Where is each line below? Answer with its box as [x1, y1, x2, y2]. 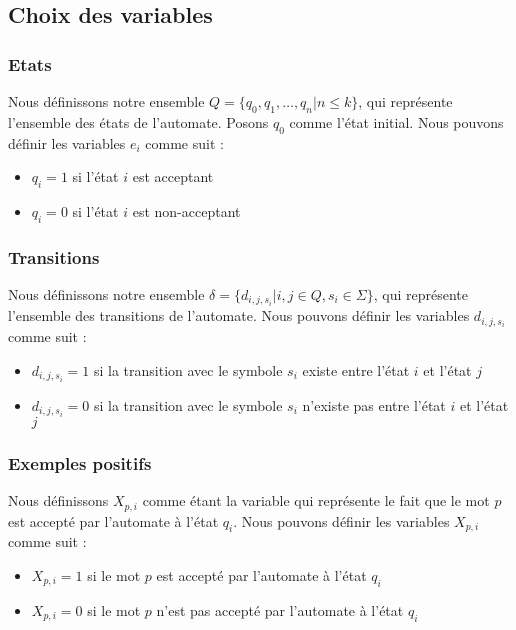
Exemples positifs [8, 450, 152, 475]
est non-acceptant [132, 200, 241, 221]
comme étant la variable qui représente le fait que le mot [142, 490, 490, 511]
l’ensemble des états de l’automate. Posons [8, 111, 269, 132]
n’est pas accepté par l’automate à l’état [156, 599, 404, 620]
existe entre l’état [302, 359, 410, 380]
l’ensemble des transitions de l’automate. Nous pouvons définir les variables [8, 305, 470, 326]
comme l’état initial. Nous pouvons [289, 111, 504, 132]
